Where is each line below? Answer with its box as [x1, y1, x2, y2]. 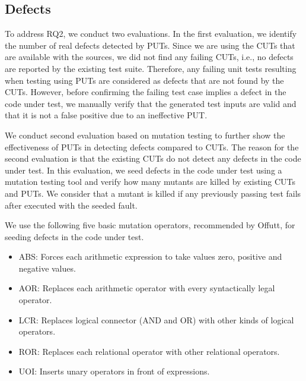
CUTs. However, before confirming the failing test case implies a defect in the [5, 86, 286, 98]
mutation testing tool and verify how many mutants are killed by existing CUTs [5, 175, 295, 188]
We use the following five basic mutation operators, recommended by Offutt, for [5, 219, 295, 231]
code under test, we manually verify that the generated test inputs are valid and [5, 97, 297, 109]
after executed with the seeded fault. [5, 199, 138, 211]
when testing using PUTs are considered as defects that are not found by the [5, 74, 284, 86]
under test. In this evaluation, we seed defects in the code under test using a [5, 163, 282, 176]
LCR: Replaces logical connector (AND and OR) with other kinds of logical [18, 313, 294, 326]
